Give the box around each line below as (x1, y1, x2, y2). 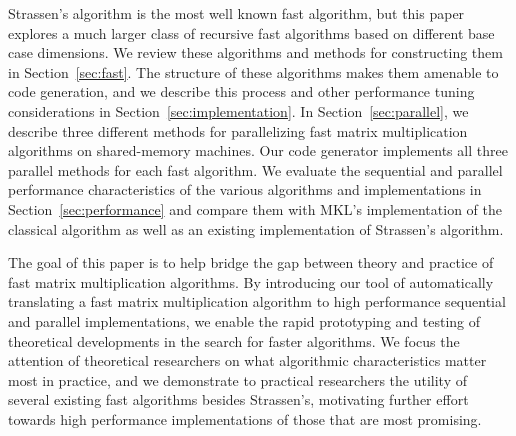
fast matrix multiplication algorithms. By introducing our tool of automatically (8, 271, 494, 292)
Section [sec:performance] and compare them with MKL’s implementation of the (8, 198, 502, 219)
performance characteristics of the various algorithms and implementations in (8, 179, 482, 200)
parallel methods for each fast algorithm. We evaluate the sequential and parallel (8, 159, 503, 180)
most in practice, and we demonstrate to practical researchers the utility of (8, 369, 468, 390)
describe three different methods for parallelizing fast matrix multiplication (8, 120, 468, 141)
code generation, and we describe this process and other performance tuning (8, 81, 475, 102)
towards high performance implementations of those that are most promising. (8, 408, 482, 429)
